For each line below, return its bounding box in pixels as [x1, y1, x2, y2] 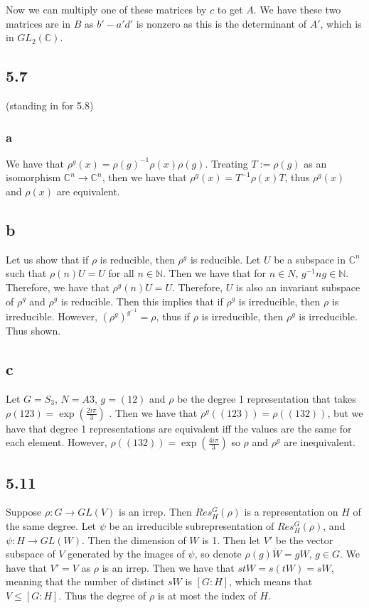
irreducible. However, [6, 309, 97, 324]
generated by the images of [68, 546, 185, 561]
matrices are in [6, 16, 71, 31]
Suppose [6, 504, 42, 519]
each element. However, [6, 435, 107, 450]
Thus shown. [6, 323, 61, 338]
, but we [327, 405, 363, 420]
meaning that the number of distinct [6, 574, 165, 589]
